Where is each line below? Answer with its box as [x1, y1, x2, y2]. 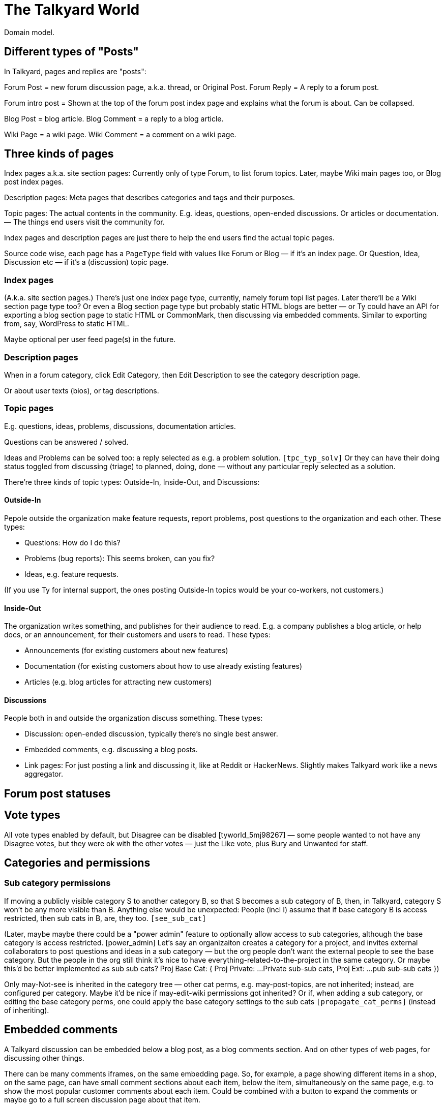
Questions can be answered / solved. [4, 437, 129, 446]
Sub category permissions [4, 878, 111, 888]
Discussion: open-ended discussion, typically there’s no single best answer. [24, 729, 278, 739]
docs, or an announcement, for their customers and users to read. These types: [4, 630, 271, 639]
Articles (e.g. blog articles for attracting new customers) [24, 678, 212, 687]
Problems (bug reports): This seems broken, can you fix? [24, 553, 215, 563]
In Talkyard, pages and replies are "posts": [4, 67, 146, 76]
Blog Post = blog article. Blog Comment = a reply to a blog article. [4, 114, 224, 123]
